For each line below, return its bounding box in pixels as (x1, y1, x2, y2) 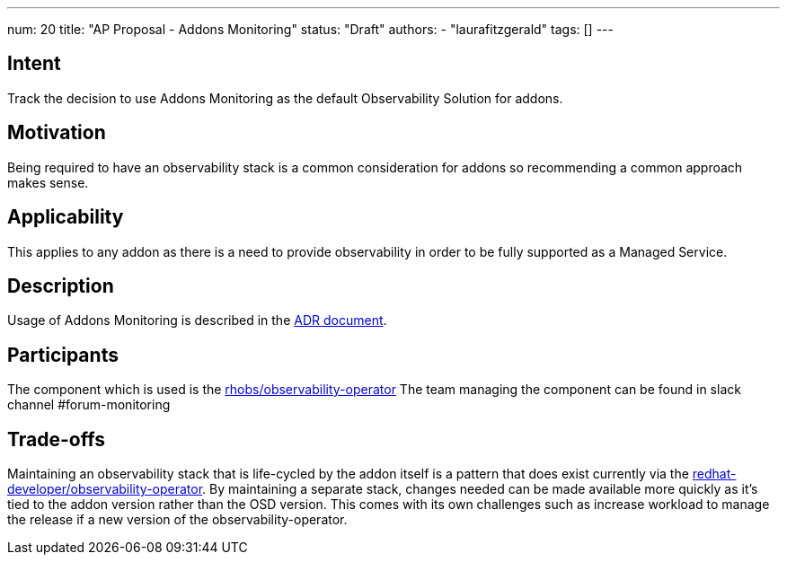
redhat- (692, 466, 737, 482)
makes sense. (7, 174, 89, 190)
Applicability (7, 206, 124, 229)
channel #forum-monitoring (7, 397, 171, 413)
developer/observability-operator (7, 481, 203, 497)
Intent (7, 52, 61, 75)
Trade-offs (7, 427, 105, 451)
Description (7, 274, 114, 297)
